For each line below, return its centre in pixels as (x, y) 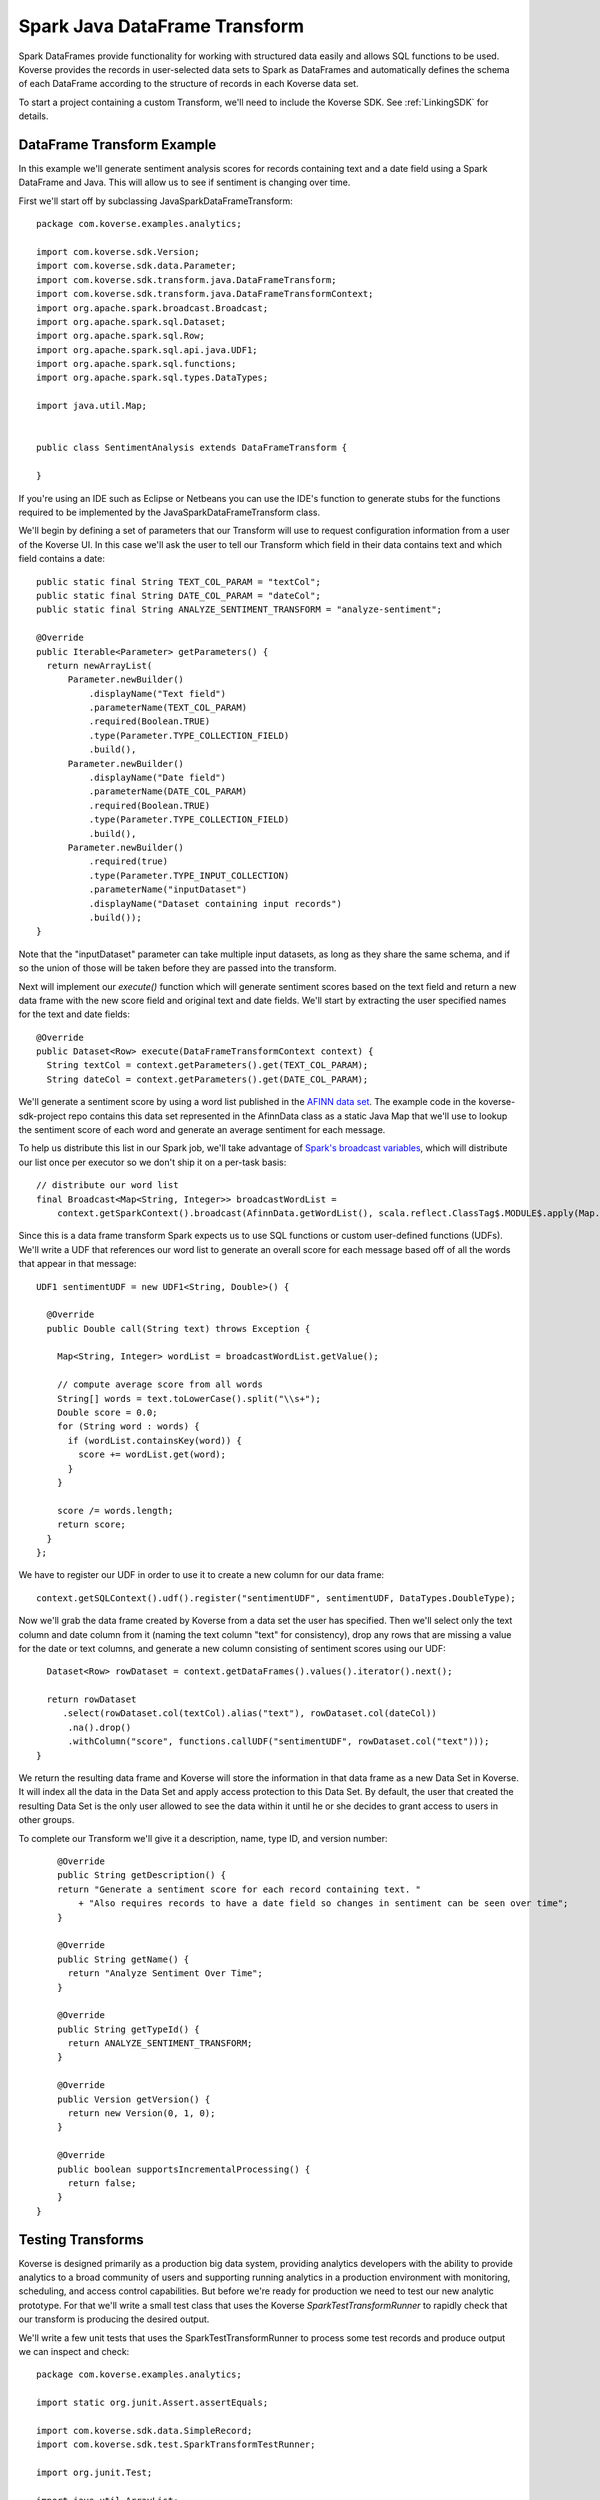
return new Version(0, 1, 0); (141, 2113)
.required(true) (128, 861)
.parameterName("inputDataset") (168, 889)
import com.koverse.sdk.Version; (118, 251)
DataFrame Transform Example (117, 144)
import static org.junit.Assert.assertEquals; (152, 2403)
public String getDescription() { (141, 1875)
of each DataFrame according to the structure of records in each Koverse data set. (188, 84)
